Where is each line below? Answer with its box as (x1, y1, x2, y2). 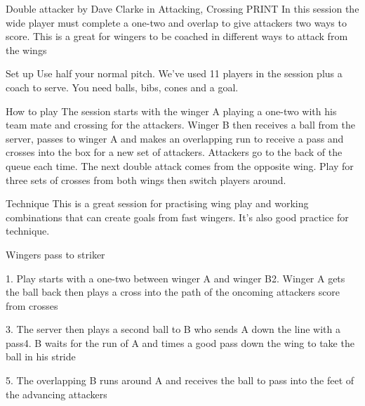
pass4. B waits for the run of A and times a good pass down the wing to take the (6, 335, 354, 350)
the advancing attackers (6, 386, 107, 401)
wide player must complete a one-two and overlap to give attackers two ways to (6, 15, 347, 30)
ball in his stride (6, 349, 76, 364)
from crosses (6, 298, 58, 313)
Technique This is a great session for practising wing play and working (6, 196, 309, 211)
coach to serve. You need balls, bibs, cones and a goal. (6, 79, 239, 94)
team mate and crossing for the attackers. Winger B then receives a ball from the (6, 117, 356, 132)
